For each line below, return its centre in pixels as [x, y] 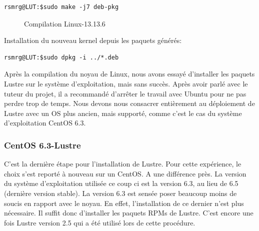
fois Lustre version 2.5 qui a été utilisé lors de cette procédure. [100, 222]
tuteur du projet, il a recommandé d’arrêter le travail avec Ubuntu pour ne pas [125, 93]
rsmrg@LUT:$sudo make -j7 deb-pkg [61, 7]
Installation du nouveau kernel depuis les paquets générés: [93, 40]
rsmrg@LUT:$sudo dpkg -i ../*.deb [61, 57]
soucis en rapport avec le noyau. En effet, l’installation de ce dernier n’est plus [124, 203]
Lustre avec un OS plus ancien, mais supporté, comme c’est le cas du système [123, 113]
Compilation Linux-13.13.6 [65, 23]
